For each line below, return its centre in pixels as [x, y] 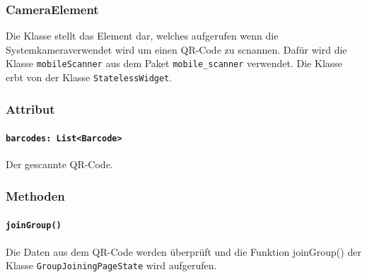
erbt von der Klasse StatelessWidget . [89, 77]
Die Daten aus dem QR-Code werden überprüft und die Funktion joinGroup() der [183, 251]
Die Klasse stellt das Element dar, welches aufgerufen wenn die [142, 36]
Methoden [35, 195]
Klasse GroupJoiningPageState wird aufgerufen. [111, 265]
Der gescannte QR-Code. [59, 164]
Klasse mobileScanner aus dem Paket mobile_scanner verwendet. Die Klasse [174, 63]
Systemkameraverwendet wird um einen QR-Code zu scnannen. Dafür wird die [176, 49]
